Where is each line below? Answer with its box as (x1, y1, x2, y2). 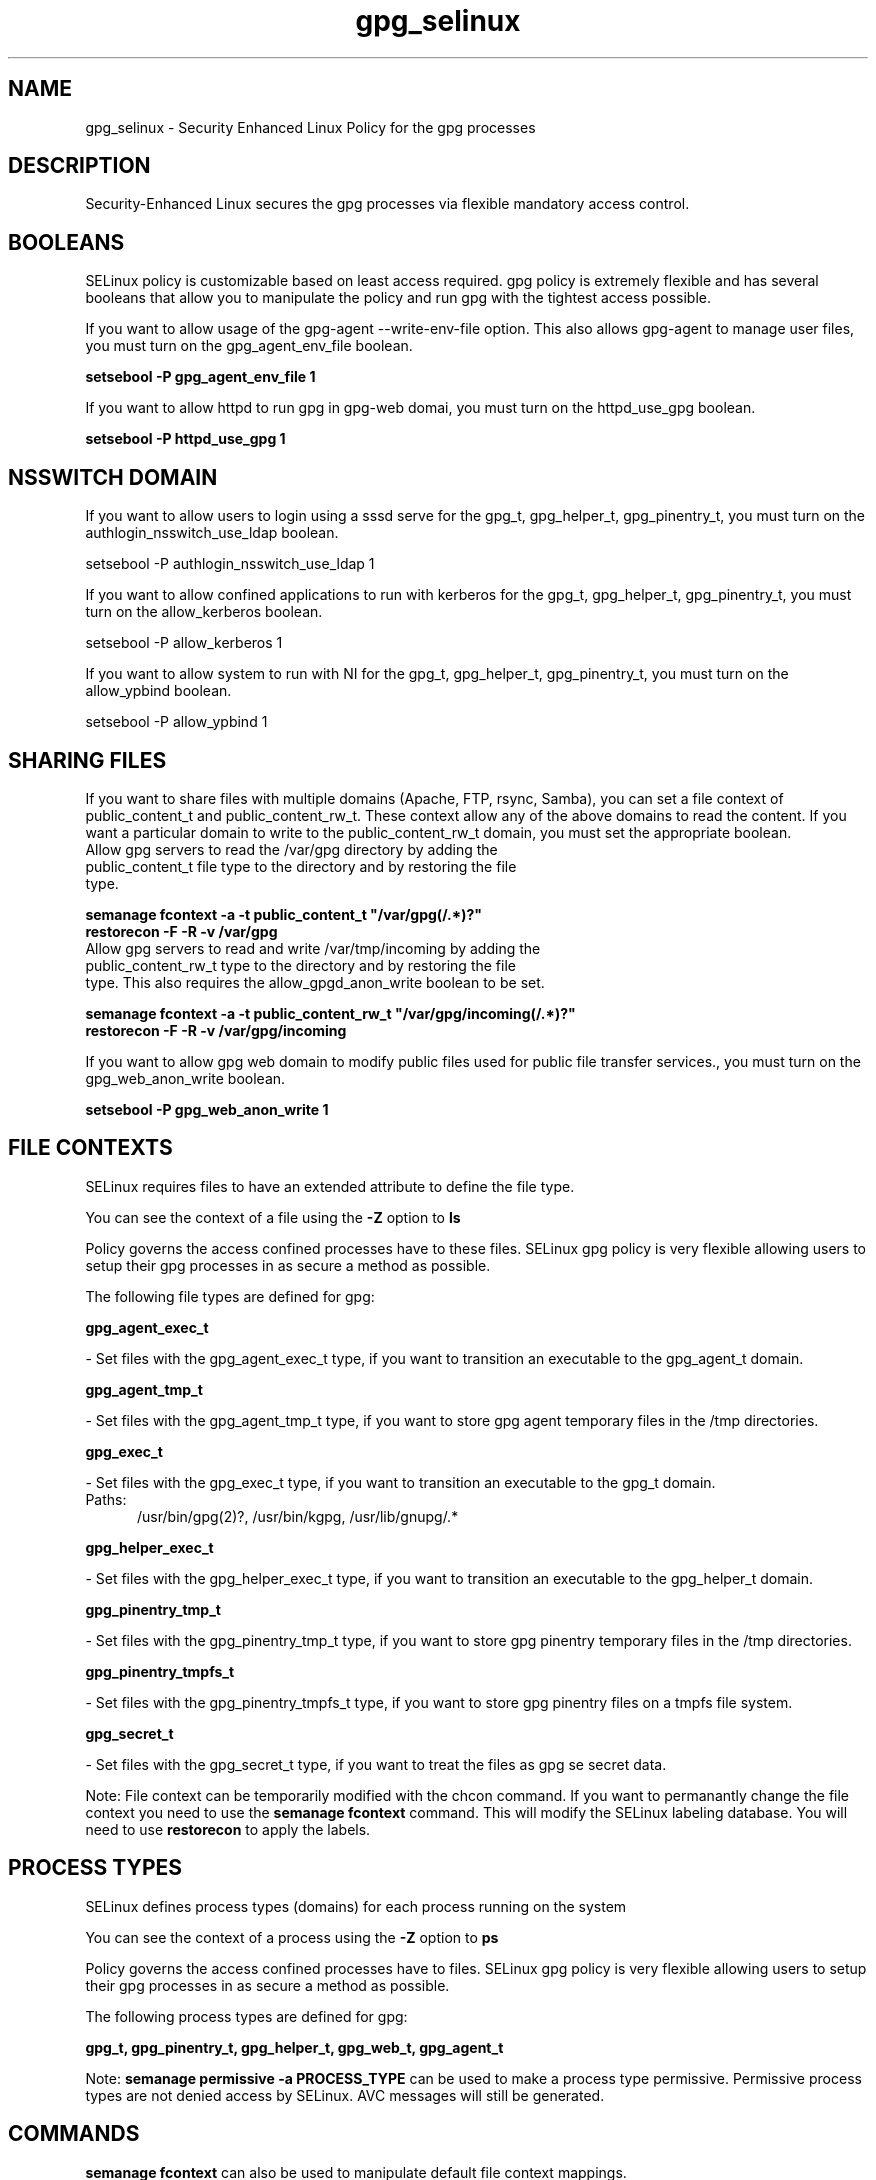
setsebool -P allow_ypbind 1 (85, 713, 268, 731)
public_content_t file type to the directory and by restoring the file (85, 857, 517, 875)
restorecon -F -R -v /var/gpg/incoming (85, 1021, 347, 1039)
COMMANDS (8, 2121, 140, 2147)
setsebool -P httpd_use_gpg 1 (85, 430, 286, 448)
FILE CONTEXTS (8, 1135, 173, 1161)
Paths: (85, 1490, 127, 1508)
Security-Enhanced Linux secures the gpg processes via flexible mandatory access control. (85, 195, 690, 213)
